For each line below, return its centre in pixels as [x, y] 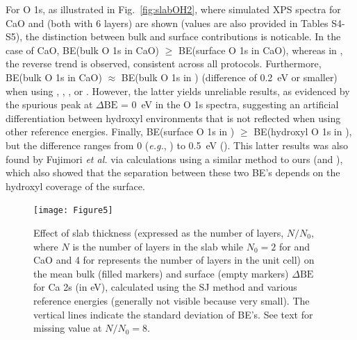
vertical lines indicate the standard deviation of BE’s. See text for [173, 314]
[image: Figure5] [73, 211]
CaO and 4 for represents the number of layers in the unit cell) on [174, 260]
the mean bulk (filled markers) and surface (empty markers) [161, 273]
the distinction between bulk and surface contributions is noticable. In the [183, 36]
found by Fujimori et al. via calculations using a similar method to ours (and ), [174, 159]
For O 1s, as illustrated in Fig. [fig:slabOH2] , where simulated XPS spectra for [173, 9]
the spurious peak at [49, 104]
